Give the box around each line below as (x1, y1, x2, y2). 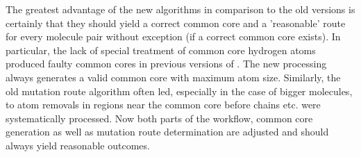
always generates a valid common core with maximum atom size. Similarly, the (6, 69, 341, 84)
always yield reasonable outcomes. (6, 138, 150, 152)
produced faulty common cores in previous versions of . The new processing (6, 56, 327, 71)
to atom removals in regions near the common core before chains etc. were (6, 97, 321, 112)
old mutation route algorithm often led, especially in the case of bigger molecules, (6, 83, 353, 98)
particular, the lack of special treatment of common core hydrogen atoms (6, 42, 316, 57)
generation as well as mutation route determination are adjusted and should (6, 124, 329, 139)
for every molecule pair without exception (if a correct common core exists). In (6, 29, 341, 44)
